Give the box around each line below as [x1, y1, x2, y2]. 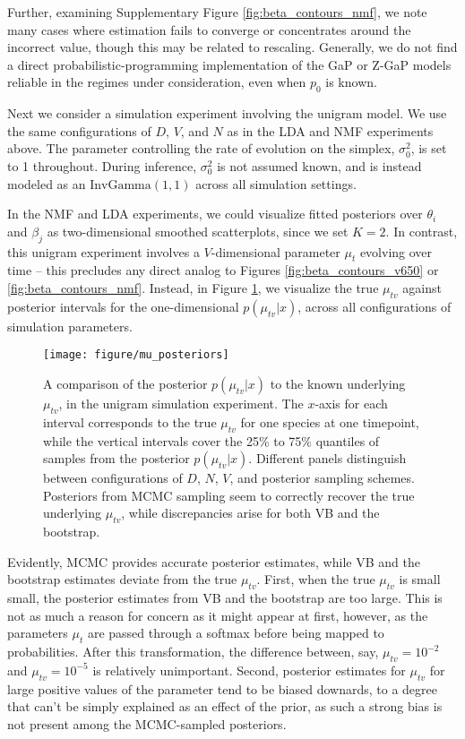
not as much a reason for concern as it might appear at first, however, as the [7, 606, 428, 624]
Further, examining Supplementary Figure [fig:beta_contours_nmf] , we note [7, 3, 427, 21]
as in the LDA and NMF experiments [227, 121, 434, 140]
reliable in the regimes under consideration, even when [7, 73, 306, 91]
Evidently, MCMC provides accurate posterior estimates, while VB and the [7, 552, 420, 571]
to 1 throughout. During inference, [7, 156, 197, 175]
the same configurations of [7, 121, 151, 140]
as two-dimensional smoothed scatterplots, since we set [47, 221, 349, 240]
